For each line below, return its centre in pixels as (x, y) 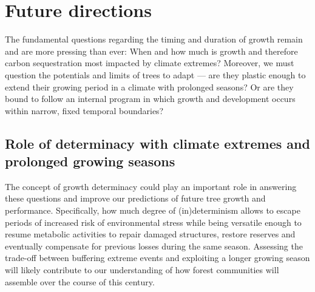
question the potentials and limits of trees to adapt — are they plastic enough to (155, 74)
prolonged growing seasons (90, 161)
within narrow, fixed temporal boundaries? (84, 110)
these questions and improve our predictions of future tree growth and (135, 198)
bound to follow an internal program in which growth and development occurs (150, 99)
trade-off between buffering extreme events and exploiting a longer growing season (157, 258)
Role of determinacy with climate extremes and (157, 143)
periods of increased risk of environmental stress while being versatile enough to (153, 222)
